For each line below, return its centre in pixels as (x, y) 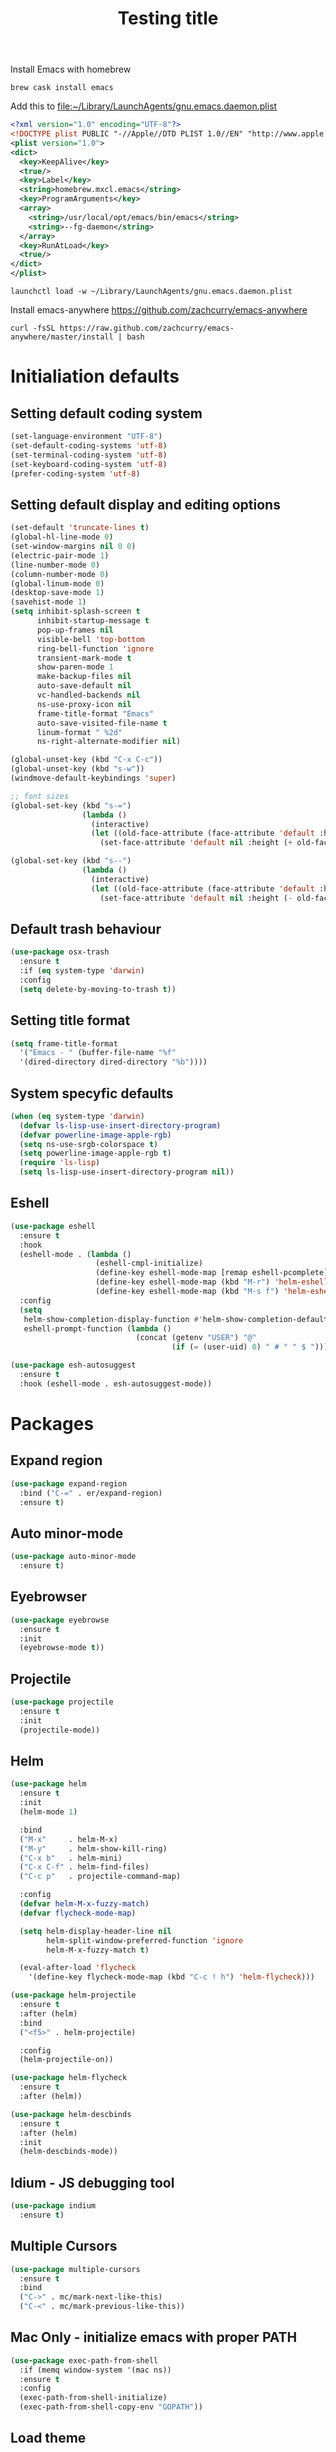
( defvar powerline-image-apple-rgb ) (95, 1135)
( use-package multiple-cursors (75, 2269)
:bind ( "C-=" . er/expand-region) (91, 1493)
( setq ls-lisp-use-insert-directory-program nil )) (127, 1172)
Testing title (168, 18)
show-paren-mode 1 (75, 667)
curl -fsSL (33, 328)
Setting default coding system (106, 413)
